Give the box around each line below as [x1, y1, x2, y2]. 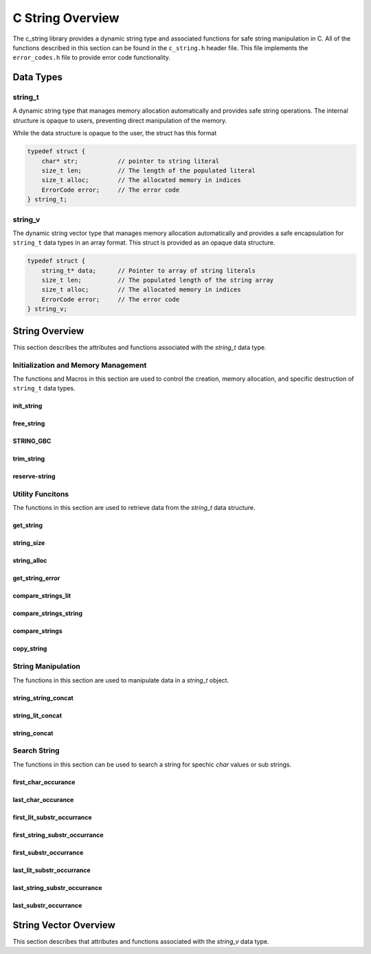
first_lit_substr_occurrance [12, 813, 92, 821]
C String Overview [12, 10, 120, 25]
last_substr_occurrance [12, 901, 82, 909]
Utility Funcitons [12, 489, 69, 499]
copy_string [12, 645, 47, 653]
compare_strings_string [12, 609, 82, 618]
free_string [12, 419, 45, 428]
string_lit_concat [12, 711, 62, 720]
